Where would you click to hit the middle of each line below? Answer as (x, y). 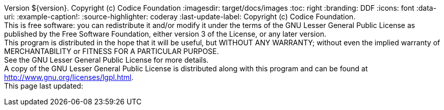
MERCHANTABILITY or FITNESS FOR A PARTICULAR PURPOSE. (112, 51)
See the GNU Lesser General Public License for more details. (106, 60)
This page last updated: (44, 86)
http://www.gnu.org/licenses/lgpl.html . (69, 77)
